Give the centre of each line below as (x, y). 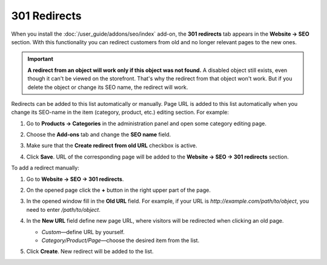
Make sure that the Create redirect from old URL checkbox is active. (112, 146)
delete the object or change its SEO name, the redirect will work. (108, 87)
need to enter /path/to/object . (64, 209)
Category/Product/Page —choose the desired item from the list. (121, 240)
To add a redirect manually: (45, 168)
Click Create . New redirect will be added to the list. (90, 252)
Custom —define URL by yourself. (83, 232)
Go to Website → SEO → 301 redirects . (75, 179)
